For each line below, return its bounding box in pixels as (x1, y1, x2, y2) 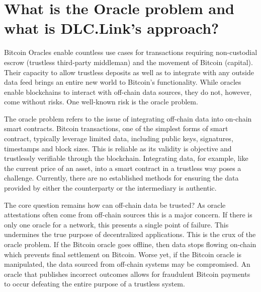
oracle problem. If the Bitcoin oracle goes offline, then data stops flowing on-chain (4, 239, 256, 249)
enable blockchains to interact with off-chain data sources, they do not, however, (4, 86, 252, 97)
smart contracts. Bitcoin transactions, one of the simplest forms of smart (4, 123, 228, 134)
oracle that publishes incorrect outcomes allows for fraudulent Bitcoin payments (4, 268, 250, 279)
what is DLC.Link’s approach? (4, 18, 219, 38)
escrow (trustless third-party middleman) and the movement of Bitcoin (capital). (4, 56, 253, 67)
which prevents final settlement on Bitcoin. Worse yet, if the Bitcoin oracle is (4, 249, 242, 259)
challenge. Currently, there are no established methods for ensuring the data (4, 172, 239, 183)
